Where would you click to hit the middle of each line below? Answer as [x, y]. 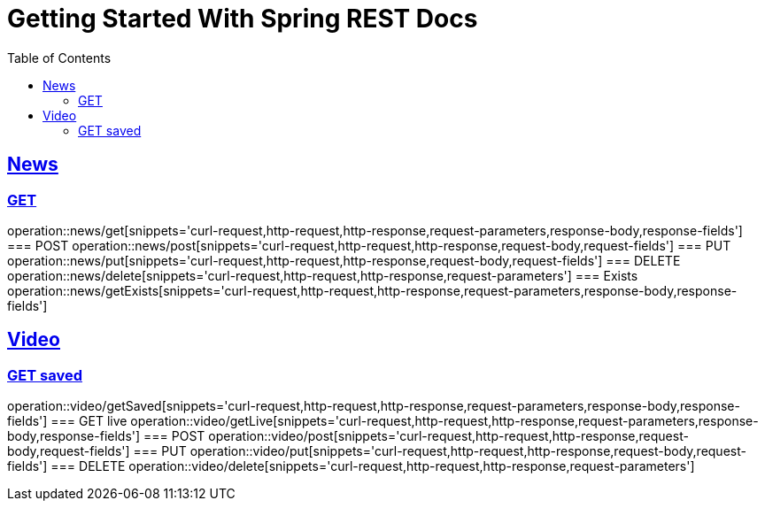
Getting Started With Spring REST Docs [243, 19]
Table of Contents [59, 58]
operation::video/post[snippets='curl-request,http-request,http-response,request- [448, 436]
